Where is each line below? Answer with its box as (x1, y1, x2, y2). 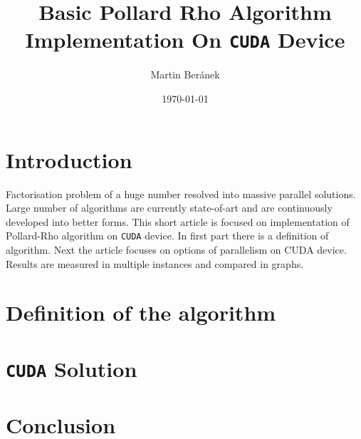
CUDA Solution (6, 353, 137, 383)
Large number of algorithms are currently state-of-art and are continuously (6, 200, 333, 215)
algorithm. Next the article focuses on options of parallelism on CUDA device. (6, 242, 347, 257)
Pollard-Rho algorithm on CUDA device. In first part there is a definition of (6, 228, 329, 243)
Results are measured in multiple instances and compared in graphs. (6, 256, 304, 271)
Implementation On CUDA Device (25, 25, 345, 54)
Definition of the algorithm (6, 298, 276, 327)
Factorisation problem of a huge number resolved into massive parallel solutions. (6, 186, 356, 201)
